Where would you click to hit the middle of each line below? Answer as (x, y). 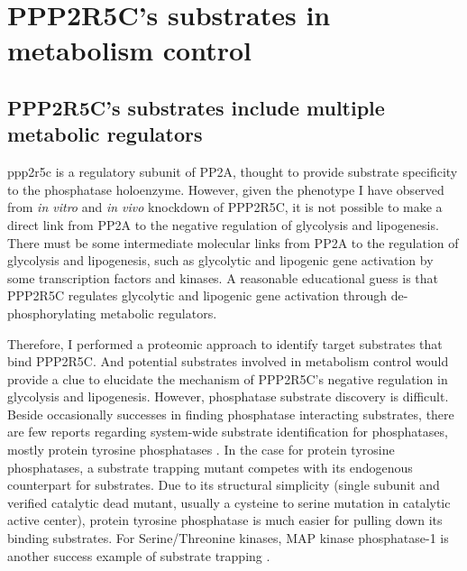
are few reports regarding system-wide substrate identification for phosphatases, (228, 432)
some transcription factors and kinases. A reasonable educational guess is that (223, 277)
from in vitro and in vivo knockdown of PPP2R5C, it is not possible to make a (225, 207)
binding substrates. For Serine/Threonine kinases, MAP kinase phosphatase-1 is (228, 538)
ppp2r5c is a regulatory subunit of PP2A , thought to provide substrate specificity (233, 172)
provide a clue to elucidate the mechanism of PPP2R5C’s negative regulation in (228, 378)
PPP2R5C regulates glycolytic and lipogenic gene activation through (197, 295)
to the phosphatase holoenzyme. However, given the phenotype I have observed (226, 189)
